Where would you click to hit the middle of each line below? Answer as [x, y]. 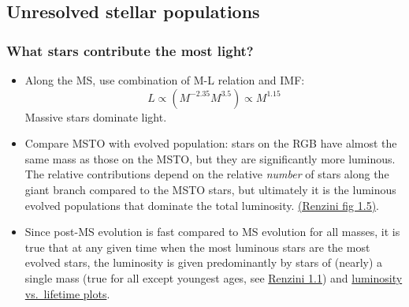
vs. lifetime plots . [67, 293]
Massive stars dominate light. [96, 116]
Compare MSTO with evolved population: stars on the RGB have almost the [211, 143]
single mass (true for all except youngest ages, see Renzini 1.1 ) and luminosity [214, 277]
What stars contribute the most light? [130, 50]
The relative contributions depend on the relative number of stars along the [207, 174]
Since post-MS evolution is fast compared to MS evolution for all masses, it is [212, 232]
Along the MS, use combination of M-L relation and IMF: [165, 80]
